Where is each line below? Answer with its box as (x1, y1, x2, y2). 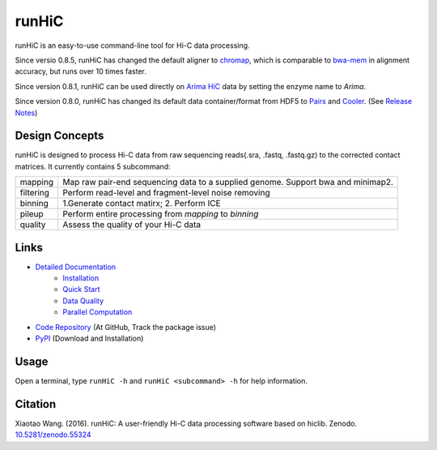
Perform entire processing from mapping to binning (62, 208, 259, 220)
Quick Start (62, 285, 100, 294)
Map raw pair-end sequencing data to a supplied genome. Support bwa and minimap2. (62, 177, 394, 188)
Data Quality (62, 296, 104, 306)
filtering (19, 187, 50, 199)
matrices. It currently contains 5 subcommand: (15, 161, 171, 171)
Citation (15, 397, 57, 411)
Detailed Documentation (35, 262, 117, 272)
